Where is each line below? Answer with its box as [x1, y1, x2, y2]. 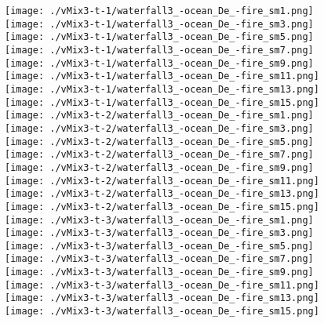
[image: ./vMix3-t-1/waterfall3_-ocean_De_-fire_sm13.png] [5, 83, 319, 95]
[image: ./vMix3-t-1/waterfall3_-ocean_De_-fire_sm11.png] [5, 71, 319, 82]
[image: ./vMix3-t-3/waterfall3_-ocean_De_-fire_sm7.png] [5, 253, 314, 265]
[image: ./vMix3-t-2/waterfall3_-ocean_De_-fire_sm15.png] [5, 201, 319, 212]
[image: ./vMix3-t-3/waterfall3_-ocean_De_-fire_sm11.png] [5, 279, 319, 291]
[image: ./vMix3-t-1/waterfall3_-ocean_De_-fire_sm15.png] [5, 96, 319, 108]
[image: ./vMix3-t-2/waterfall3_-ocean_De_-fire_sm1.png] [5, 110, 314, 122]
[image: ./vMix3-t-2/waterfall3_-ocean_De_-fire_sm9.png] [5, 161, 314, 173]
